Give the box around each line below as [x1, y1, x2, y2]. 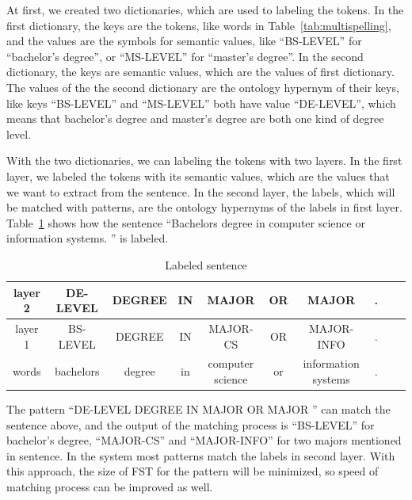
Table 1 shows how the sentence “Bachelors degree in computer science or [6, 214, 365, 231]
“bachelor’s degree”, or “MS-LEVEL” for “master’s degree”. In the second [6, 48, 364, 64]
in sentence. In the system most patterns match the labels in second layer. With [6, 447, 395, 464]
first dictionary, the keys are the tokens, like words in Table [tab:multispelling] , [6, 17, 391, 33]
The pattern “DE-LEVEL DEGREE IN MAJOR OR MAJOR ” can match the [6, 401, 391, 418]
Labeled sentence [165, 256, 247, 273]
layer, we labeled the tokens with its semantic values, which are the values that [6, 167, 390, 184]
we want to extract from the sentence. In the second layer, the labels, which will [6, 183, 395, 200]
